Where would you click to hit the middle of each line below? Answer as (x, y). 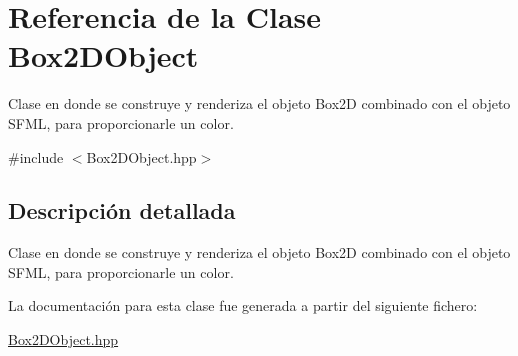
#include (36, 156)
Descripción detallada (122, 210)
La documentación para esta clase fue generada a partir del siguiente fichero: (243, 305)
